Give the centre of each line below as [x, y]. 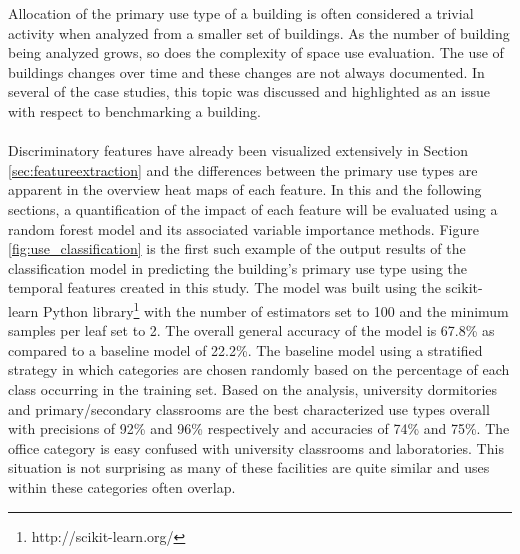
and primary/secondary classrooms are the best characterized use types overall [249, 408]
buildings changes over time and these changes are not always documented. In [246, 71]
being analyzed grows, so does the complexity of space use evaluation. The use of [256, 52]
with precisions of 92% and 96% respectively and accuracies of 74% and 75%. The [259, 428]
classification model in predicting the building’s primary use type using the [238, 267]
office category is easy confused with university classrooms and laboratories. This [256, 447]
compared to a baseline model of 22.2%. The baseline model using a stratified [245, 349]
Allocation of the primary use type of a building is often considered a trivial [241, 13]
